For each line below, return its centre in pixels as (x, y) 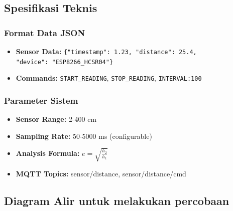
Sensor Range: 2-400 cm (56, 119)
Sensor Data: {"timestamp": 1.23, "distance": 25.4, (106, 51)
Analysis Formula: (48, 153)
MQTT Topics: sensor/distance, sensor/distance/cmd (101, 173)
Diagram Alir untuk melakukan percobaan (117, 200)
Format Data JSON (45, 32)
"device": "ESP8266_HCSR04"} (65, 62)
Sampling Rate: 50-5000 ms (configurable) (84, 136)
